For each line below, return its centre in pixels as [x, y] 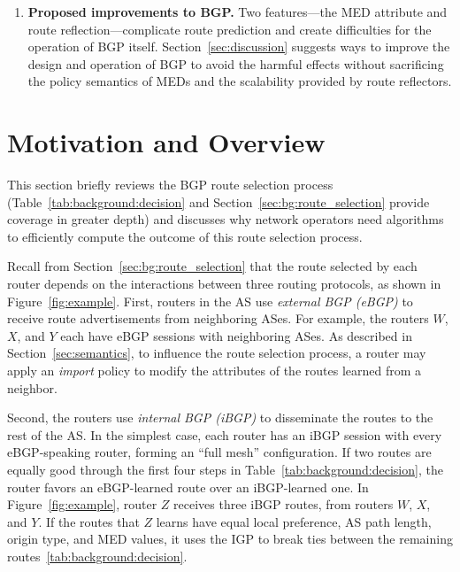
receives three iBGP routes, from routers [284, 504]
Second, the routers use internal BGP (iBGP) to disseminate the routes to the [220, 417]
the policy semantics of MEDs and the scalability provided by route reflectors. [240, 81]
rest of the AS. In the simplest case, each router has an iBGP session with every [225, 434]
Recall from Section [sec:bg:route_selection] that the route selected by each [212, 266]
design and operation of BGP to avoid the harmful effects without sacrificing [236, 63]
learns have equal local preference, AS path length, [294, 521]
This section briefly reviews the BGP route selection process [170, 185]
